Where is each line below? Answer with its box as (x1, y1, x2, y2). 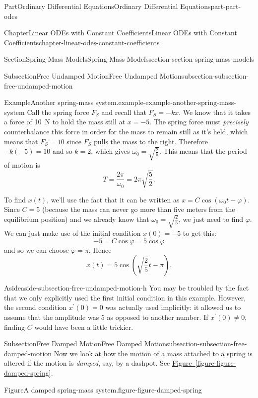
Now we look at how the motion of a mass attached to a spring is (54, 348, 253, 358)
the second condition (4, 302, 67, 312)
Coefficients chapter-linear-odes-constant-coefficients (4, 37, 160, 47)
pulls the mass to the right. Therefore (94, 136, 208, 146)
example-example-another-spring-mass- (118, 97, 237, 107)
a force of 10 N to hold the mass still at (4, 116, 126, 127)
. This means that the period (159, 146, 247, 156)
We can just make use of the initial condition (4, 228, 141, 238)
